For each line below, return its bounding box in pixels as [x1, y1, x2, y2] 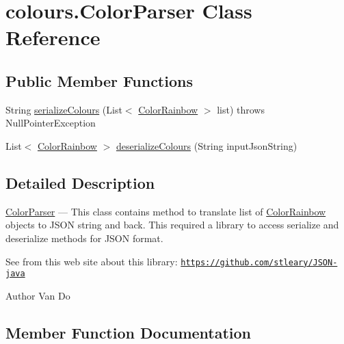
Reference [5, 23, 101, 51]
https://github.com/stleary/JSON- [181, 257, 338, 267]
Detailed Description [5, 172, 155, 193]
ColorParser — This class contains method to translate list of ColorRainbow [5, 204, 326, 218]
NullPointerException [5, 116, 96, 130]
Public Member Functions [5, 70, 193, 91]
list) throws [217, 102, 265, 116]
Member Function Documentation [5, 321, 252, 343]
